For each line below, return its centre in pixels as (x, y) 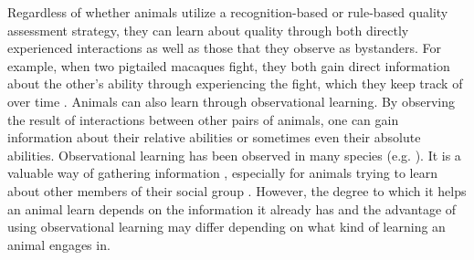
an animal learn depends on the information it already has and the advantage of (232, 208)
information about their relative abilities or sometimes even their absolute (214, 137)
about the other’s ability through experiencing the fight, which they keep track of (235, 83)
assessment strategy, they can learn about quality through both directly (208, 30)
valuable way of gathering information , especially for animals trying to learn (222, 173)
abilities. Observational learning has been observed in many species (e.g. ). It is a (234, 155)
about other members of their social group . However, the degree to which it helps (237, 190)
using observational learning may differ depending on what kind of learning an (226, 227)
